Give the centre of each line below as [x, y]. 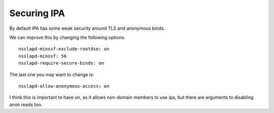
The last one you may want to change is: [52, 74]
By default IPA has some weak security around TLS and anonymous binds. [87, 28]
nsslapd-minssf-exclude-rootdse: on [64, 49]
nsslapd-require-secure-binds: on [61, 63]
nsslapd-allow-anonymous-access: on [64, 86]
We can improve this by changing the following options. [67, 37]
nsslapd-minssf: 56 [43, 56]
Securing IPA [37, 13]
